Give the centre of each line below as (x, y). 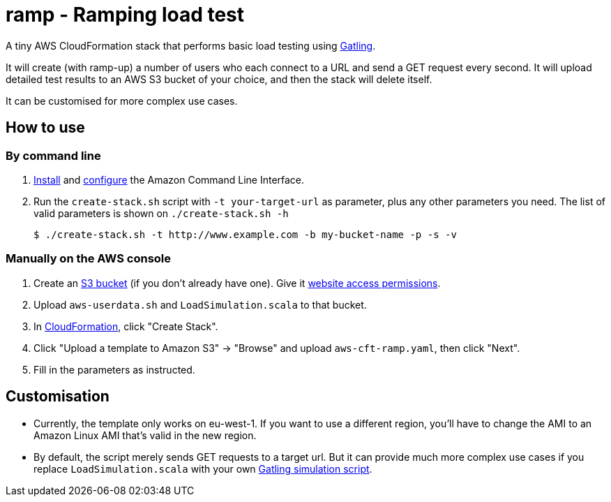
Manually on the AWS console (89, 259)
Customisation (58, 397)
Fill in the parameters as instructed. (114, 369)
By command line (53, 155)
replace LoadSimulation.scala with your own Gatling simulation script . (203, 468)
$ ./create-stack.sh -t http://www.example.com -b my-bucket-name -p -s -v (245, 234)
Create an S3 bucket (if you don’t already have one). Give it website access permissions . (237, 283)
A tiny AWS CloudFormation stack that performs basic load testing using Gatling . (191, 45)
